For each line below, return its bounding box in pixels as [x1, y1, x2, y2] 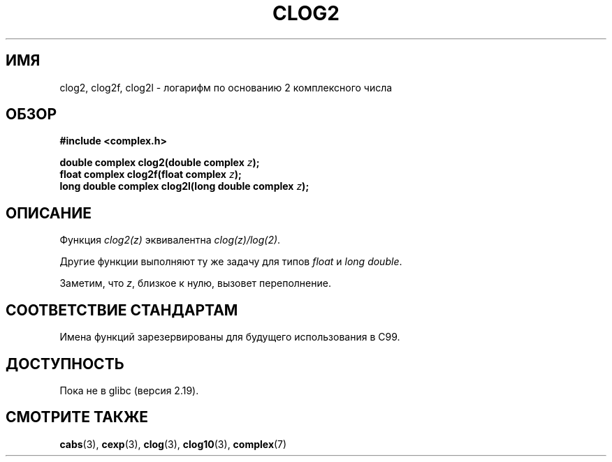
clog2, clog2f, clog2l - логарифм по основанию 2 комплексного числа [59, 81, 393, 94]
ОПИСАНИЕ [6, 204, 92, 222]
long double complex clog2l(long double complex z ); [59, 180, 309, 193]
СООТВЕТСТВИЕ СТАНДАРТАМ [6, 301, 238, 319]
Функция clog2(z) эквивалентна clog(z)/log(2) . [59, 234, 281, 246]
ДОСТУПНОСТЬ [6, 355, 124, 373]
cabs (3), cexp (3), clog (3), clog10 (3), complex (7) [59, 438, 287, 450]
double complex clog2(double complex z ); [59, 156, 260, 169]
